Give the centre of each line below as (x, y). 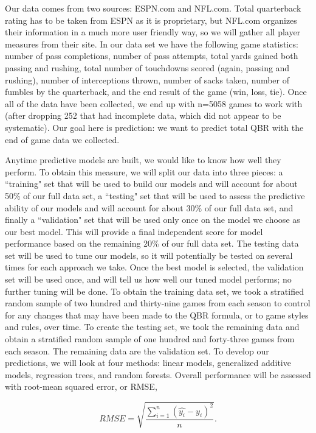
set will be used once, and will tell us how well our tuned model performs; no (148, 279)
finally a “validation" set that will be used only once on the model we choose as (153, 220)
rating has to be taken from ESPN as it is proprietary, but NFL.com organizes (151, 20)
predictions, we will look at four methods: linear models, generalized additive (148, 363)
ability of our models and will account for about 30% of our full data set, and (149, 207)
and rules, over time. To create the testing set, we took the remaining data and (152, 327)
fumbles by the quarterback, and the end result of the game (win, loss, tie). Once (156, 92)
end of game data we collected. (62, 139)
